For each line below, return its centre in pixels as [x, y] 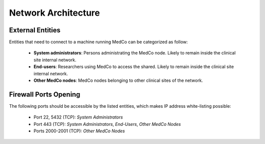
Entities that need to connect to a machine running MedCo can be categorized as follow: [99, 42]
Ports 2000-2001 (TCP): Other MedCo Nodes [79, 131]
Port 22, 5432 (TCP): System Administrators [78, 117]
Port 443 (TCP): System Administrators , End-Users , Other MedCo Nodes [107, 124]
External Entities [35, 30]
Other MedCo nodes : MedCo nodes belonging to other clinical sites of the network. [118, 80]
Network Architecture [54, 13]
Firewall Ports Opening [45, 94]
